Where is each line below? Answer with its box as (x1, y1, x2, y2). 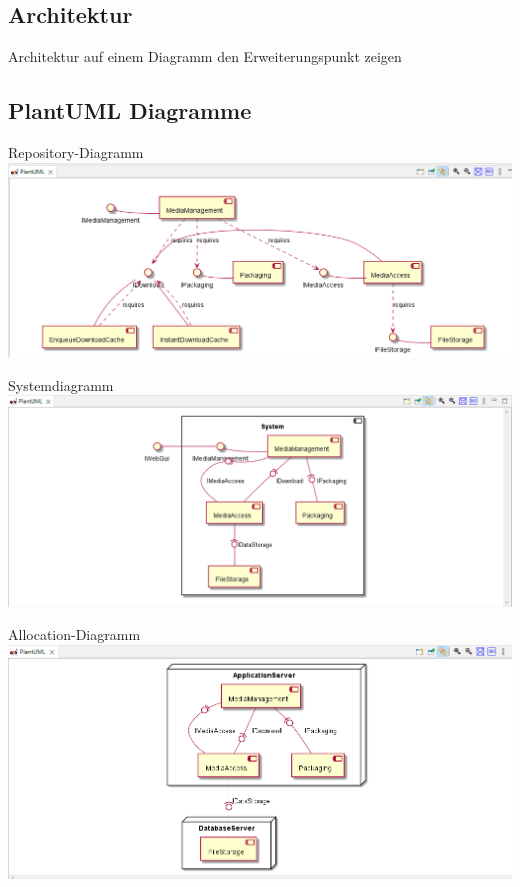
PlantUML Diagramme (8, 95, 252, 126)
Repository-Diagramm (8, 142, 144, 162)
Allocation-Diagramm (8, 624, 141, 645)
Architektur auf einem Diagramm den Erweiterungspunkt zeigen (8, 46, 402, 67)
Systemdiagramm (8, 374, 114, 395)
